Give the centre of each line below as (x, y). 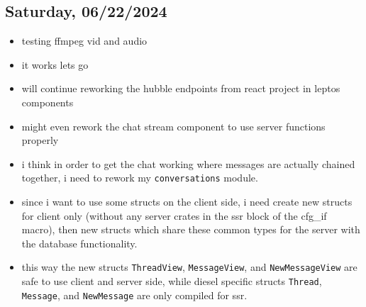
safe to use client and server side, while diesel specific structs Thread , (172, 281)
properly (40, 140)
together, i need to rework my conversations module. (140, 178)
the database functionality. (79, 243)
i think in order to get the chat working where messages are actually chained (188, 163)
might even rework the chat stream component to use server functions (173, 126)
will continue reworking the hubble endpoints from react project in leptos (181, 88)
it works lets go (55, 64)
